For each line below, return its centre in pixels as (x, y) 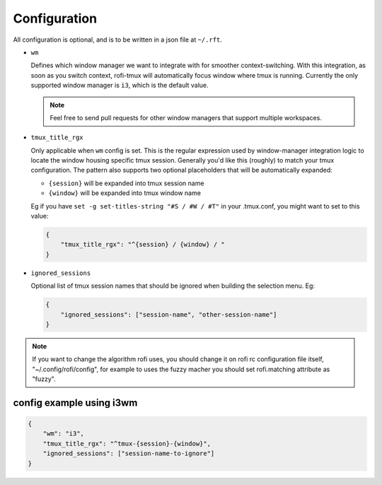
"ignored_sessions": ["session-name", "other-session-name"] (169, 314)
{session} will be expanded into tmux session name (126, 183)
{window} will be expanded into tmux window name (125, 193)
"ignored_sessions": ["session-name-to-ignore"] (129, 454)
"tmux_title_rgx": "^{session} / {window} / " (143, 245)
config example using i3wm (75, 403)
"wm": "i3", (64, 434)
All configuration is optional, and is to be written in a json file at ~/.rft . (118, 40)
